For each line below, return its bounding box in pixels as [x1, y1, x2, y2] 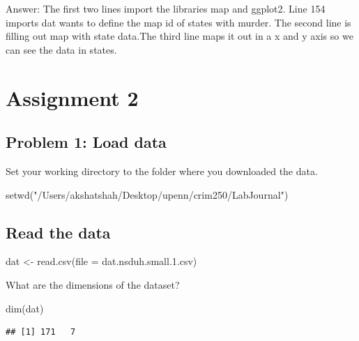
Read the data [6, 221, 111, 243]
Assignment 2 [6, 83, 139, 112]
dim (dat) [6, 301, 44, 315]
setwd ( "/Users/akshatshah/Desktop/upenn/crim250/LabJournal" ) [6, 187, 289, 202]
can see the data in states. [6, 42, 117, 56]
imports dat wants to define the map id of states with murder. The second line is [6, 15, 351, 29]
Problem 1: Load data [6, 131, 167, 153]
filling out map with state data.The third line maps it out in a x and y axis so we [6, 29, 353, 43]
